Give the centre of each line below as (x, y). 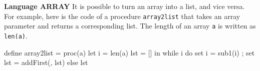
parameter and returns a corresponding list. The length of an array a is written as (130, 26)
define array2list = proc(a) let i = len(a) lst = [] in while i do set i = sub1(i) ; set (129, 52)
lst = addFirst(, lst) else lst (46, 62)
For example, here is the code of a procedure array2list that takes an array (122, 16)
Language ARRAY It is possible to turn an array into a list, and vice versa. (124, 6)
